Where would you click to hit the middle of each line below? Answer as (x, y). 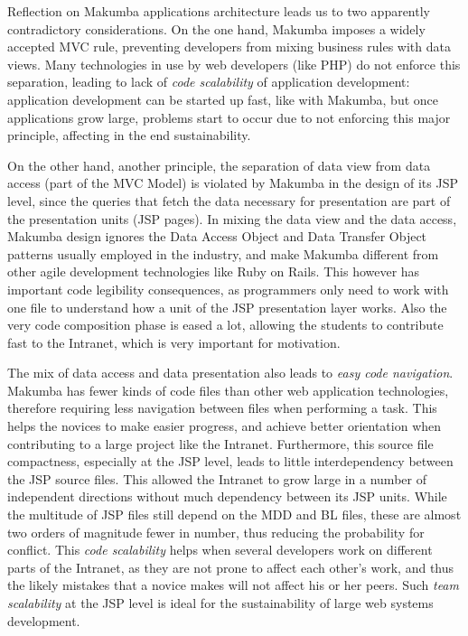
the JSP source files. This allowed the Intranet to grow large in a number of (217, 478)
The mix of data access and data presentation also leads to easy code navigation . (230, 373)
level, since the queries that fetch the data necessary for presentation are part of (229, 200)
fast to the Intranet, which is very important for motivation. (174, 342)
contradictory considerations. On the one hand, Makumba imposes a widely (216, 28)
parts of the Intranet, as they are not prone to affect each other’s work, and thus (231, 567)
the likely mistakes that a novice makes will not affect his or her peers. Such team (233, 585)
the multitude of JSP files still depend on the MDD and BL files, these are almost (234, 514)
